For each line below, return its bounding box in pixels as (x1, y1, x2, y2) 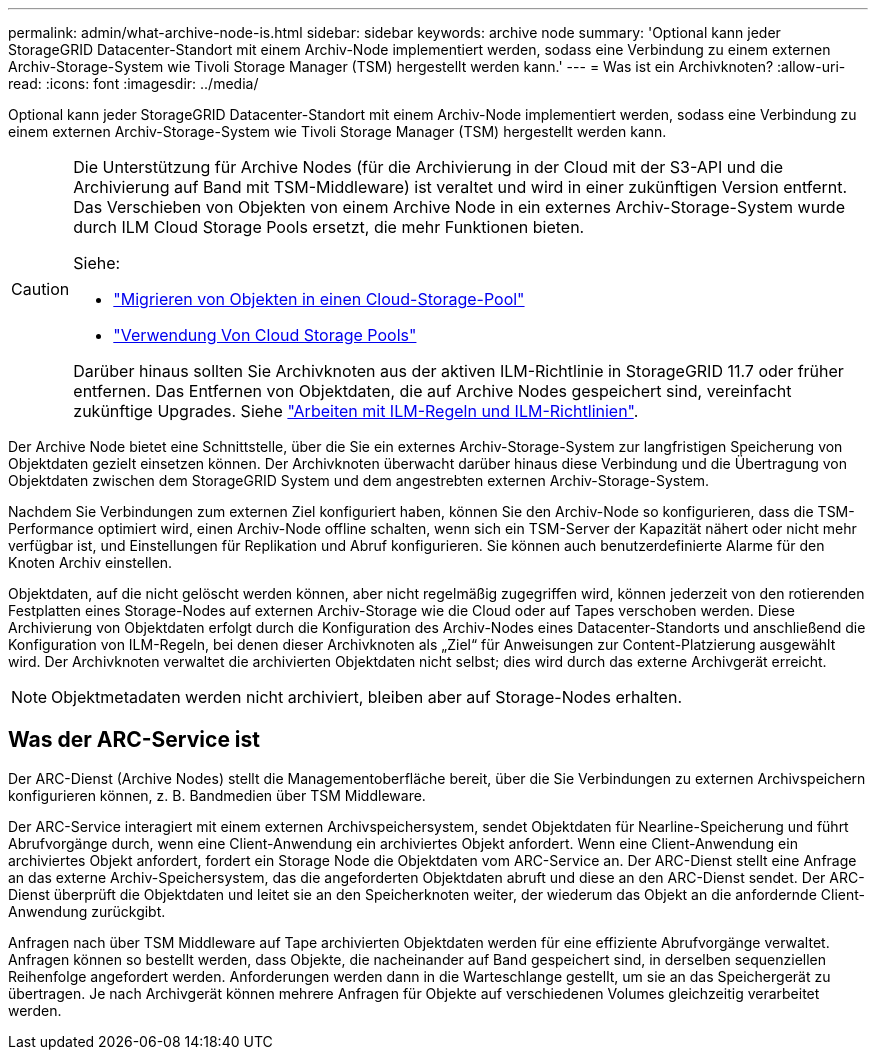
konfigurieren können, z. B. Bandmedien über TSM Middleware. (8, 786, 426, 804)
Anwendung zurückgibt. (8, 902, 166, 920)
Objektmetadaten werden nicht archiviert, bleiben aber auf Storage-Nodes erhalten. (51, 687, 682, 707)
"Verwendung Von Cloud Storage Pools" (113, 325, 417, 345)
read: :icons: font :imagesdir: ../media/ (8, 75, 259, 92)
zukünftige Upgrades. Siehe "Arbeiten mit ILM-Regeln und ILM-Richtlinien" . (73, 401, 639, 421)
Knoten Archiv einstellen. (8, 554, 173, 571)
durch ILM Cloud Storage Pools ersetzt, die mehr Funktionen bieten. (73, 217, 585, 237)
